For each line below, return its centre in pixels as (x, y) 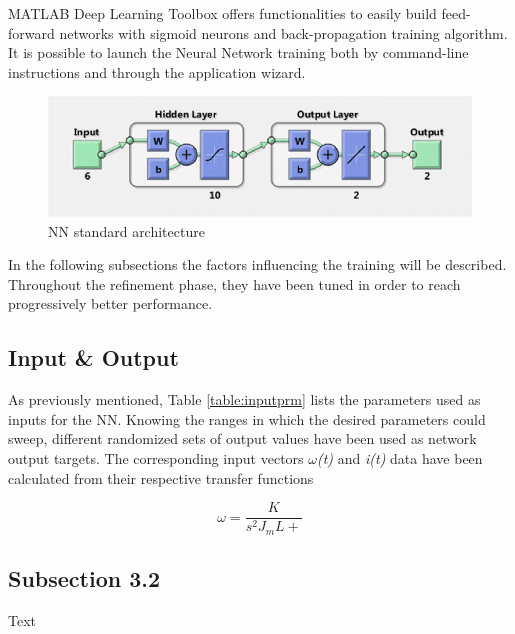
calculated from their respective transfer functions (161, 477)
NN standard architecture (126, 230)
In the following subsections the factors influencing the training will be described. (257, 264)
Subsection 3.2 (84, 578)
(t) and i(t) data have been (399, 458)
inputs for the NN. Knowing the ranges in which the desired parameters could (247, 418)
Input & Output (93, 357)
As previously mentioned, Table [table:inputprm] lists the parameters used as (244, 399)
